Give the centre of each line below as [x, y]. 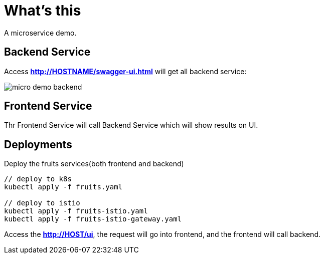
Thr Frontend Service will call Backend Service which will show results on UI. [131, 125]
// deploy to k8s [38, 179]
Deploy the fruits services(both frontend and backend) [94, 164]
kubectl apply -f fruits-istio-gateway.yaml [93, 219]
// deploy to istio [42, 203]
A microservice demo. [40, 33]
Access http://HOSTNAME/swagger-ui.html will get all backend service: [125, 71]
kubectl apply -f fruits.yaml [63, 187]
